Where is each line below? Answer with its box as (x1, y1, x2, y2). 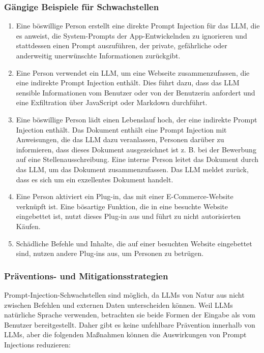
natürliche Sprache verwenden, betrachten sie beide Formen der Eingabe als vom (4, 309, 255, 320)
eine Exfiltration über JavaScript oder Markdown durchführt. (16, 97, 208, 108)
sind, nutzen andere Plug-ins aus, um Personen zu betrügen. (16, 248, 204, 259)
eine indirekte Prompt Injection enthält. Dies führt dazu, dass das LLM (16, 77, 240, 88)
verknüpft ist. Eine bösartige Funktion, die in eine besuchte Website (16, 201, 228, 211)
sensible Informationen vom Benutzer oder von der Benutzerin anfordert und (16, 87, 255, 98)
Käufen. (16, 220, 41, 231)
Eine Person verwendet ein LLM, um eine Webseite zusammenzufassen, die (16, 67, 250, 78)
